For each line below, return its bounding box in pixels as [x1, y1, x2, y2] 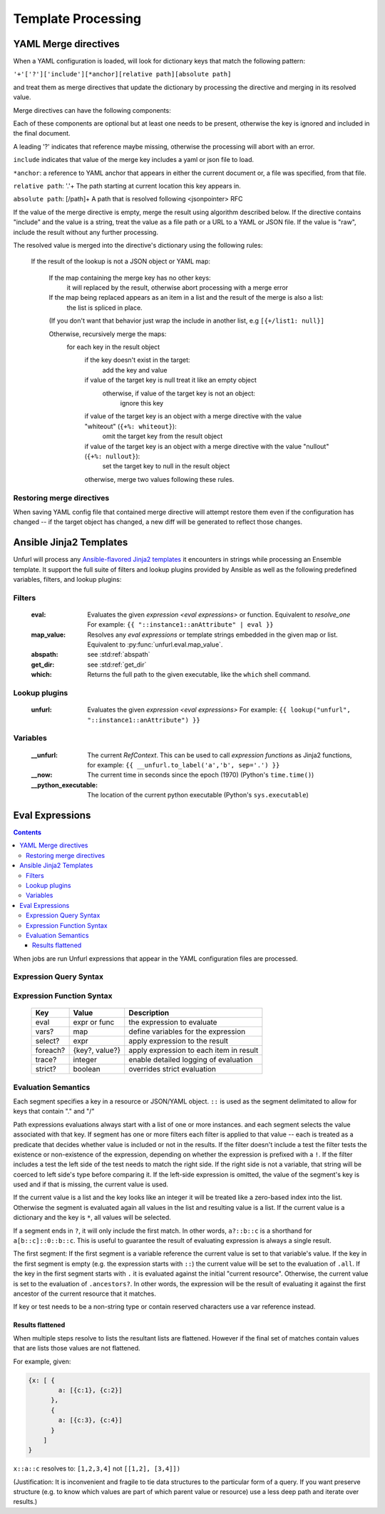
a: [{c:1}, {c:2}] [58, 1386, 123, 1394]
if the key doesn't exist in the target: [84, 355, 190, 364]
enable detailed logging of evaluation [128, 1055, 253, 1065]
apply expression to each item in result [128, 1046, 259, 1056]
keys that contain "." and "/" [13, 1107, 95, 1116]
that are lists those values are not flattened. [13, 1344, 140, 1353]
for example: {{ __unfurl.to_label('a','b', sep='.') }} [87, 760, 280, 769]
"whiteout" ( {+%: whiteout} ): [84, 422, 178, 430]
